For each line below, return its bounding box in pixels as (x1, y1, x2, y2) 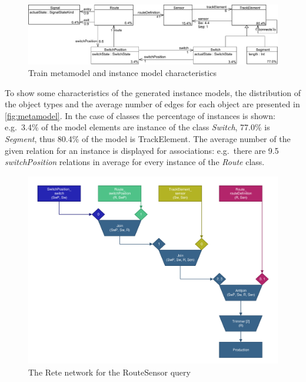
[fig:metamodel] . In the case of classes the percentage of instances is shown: (5, 109, 275, 121)
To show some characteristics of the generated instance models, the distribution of (5, 86, 301, 98)
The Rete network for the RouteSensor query (28, 365, 191, 378)
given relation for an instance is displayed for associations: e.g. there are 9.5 (5, 144, 279, 156)
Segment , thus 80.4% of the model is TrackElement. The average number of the (5, 133, 291, 144)
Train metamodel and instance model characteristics (28, 67, 217, 79)
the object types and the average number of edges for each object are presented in (5, 98, 300, 110)
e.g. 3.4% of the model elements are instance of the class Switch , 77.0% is (5, 121, 270, 133)
